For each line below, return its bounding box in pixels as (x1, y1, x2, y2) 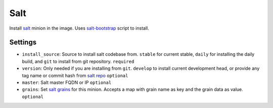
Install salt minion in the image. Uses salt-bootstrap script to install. (9, 25, 149, 31)
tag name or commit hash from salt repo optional (22, 72, 128, 78)
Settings (9, 38, 37, 47)
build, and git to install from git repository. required (22, 58, 134, 64)
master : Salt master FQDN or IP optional (22, 79, 112, 85)
